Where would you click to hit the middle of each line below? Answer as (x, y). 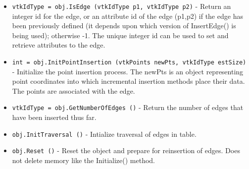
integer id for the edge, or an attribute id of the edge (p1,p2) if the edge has (127, 16)
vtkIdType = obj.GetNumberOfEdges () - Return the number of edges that (128, 107)
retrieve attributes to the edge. (59, 45)
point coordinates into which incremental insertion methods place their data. (128, 81)
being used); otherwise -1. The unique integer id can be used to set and (120, 35)
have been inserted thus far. (54, 117)
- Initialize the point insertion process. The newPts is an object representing (128, 71)
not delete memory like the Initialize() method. (83, 160)
